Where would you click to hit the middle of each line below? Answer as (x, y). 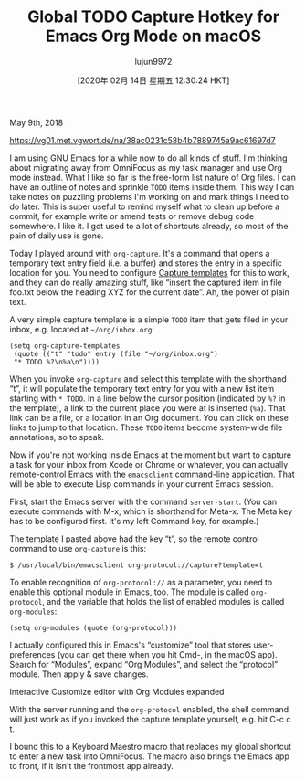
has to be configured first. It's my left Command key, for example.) (134, 521)
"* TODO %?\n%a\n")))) (57, 362)
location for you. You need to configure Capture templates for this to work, (149, 272)
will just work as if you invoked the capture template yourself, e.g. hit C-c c (150, 719)
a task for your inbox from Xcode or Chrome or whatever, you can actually (149, 464)
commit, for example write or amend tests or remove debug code (132, 216)
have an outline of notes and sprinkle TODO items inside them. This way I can (152, 187)
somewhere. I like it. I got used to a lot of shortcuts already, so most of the (149, 226)
